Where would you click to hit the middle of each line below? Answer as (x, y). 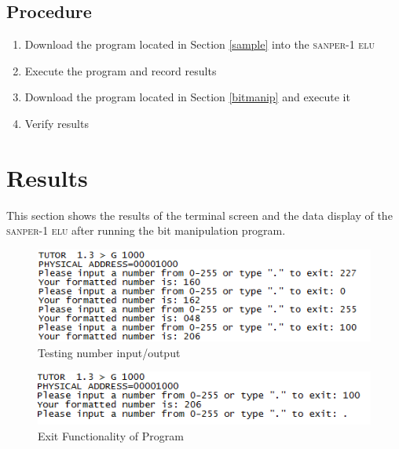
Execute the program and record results (121, 70)
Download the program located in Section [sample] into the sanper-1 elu (199, 44)
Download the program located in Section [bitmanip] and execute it (187, 97)
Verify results (57, 123)
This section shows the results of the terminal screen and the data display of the (199, 215)
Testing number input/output (109, 352)
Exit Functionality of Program (111, 435)
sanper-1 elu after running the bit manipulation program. (146, 230)
